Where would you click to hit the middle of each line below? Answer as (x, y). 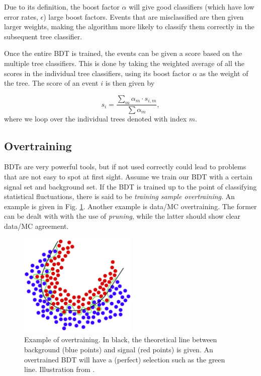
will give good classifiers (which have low (192, 7)
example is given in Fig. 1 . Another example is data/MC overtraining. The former (130, 206)
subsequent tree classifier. (43, 36)
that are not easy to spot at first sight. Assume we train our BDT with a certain (128, 176)
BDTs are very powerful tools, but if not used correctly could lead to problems (125, 167)
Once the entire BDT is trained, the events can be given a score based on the (123, 53)
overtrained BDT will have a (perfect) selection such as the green (125, 359)
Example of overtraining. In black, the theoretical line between (121, 339)
